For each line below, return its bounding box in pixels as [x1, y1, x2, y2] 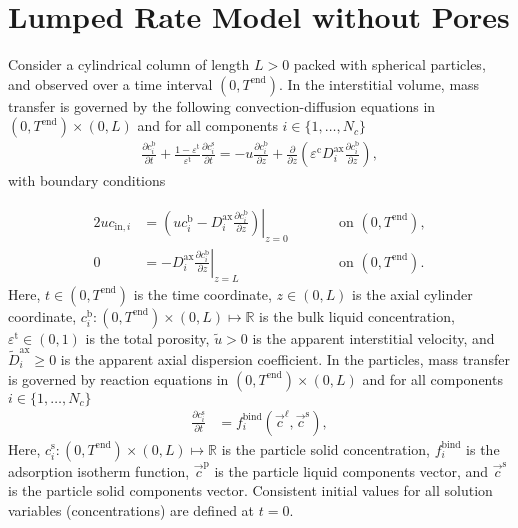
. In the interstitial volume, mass [278, 73, 480, 94]
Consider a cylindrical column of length [8, 54, 250, 75]
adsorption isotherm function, [8, 460, 190, 481]
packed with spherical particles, [293, 54, 486, 75]
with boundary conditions [8, 170, 166, 191]
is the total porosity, [85, 327, 210, 348]
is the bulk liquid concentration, [259, 305, 455, 326]
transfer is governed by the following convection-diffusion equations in [8, 95, 436, 116]
